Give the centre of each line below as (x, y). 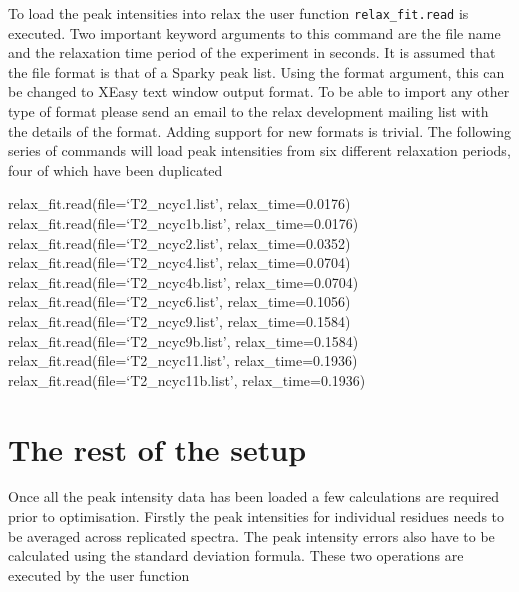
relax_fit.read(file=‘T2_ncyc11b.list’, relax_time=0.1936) (187, 379)
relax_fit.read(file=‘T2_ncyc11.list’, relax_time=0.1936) (183, 360)
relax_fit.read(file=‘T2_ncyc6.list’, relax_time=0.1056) (179, 301)
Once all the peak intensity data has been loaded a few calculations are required (254, 496)
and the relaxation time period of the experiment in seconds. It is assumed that (252, 52)
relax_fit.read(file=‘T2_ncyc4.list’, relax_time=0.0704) (179, 262)
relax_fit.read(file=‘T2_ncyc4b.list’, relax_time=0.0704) (183, 281)
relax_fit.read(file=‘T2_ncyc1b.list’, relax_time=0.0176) (183, 223)
